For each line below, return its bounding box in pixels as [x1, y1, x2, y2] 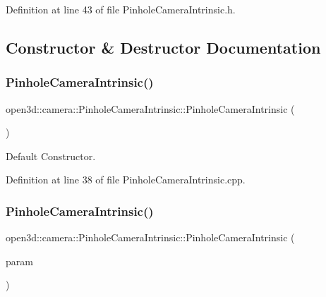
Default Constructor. [6, 148, 96, 163]
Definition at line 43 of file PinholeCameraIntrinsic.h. [6, 2, 236, 16]
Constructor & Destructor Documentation [6, 36, 321, 58]
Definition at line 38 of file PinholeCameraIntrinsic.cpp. [6, 172, 246, 187]
